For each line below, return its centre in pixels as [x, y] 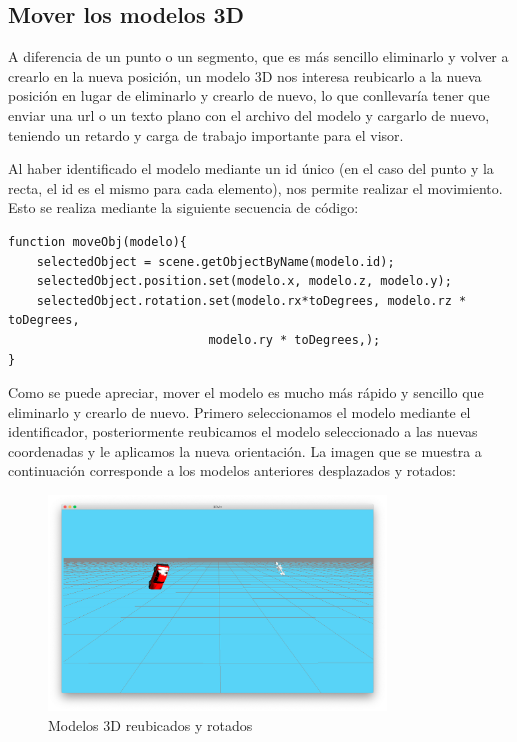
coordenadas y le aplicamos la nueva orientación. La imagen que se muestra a [245, 450]
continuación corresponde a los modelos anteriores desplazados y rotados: [232, 470]
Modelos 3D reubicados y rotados [150, 724]
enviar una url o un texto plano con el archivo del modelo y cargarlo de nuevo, [249, 114]
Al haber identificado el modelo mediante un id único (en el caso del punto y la [251, 168]
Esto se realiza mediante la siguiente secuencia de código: [183, 207]
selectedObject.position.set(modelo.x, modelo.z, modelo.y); [244, 281]
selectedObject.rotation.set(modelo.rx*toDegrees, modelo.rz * [251, 300]
